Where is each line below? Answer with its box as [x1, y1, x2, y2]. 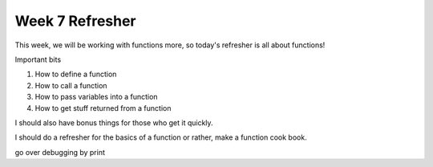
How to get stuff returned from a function [34, 103, 172, 112]
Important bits [14, 55, 62, 64]
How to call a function [34, 80, 107, 90]
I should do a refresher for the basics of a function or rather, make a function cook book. [14, 132, 308, 142]
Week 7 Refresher [14, 12, 136, 30]
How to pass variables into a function [34, 92, 158, 102]
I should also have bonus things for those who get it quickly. [14, 117, 213, 128]
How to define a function [34, 69, 117, 79]
